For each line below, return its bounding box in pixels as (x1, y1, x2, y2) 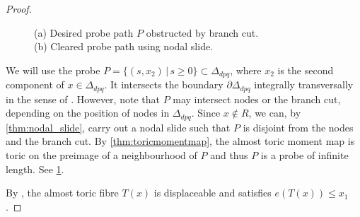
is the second (277, 62, 334, 77)
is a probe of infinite (260, 147, 349, 162)
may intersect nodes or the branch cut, (173, 91, 341, 106)
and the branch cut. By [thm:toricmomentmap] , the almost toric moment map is (6, 134, 355, 148)
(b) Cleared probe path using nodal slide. (34, 39, 214, 54)
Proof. (6, 1, 32, 16)
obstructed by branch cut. (146, 25, 259, 40)
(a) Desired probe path (34, 25, 134, 40)
